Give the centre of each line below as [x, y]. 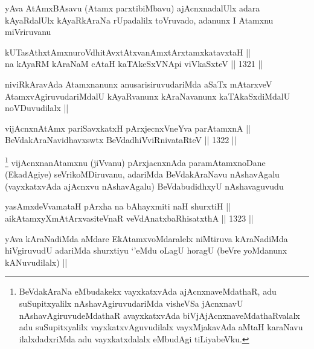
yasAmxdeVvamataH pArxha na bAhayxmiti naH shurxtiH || [118, 206]
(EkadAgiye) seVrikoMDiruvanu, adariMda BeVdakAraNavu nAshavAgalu [142, 174]
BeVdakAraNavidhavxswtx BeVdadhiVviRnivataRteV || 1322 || [121, 140]
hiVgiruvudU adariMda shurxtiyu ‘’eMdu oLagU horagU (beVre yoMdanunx [146, 250]
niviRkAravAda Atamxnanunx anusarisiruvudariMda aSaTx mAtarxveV [139, 84]
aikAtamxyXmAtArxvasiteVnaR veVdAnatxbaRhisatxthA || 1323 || [129, 218]
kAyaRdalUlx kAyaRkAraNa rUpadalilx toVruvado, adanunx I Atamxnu [139, 20]
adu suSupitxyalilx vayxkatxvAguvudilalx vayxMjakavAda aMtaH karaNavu [161, 327]
